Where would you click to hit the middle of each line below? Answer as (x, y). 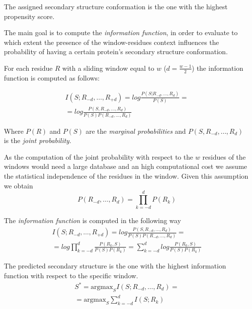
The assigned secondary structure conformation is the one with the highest (116, 6)
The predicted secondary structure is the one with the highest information (115, 266)
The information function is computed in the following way (93, 220)
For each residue (28, 68)
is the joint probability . (38, 140)
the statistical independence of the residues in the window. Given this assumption (126, 176)
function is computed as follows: (52, 77)
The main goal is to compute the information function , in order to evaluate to (121, 32)
